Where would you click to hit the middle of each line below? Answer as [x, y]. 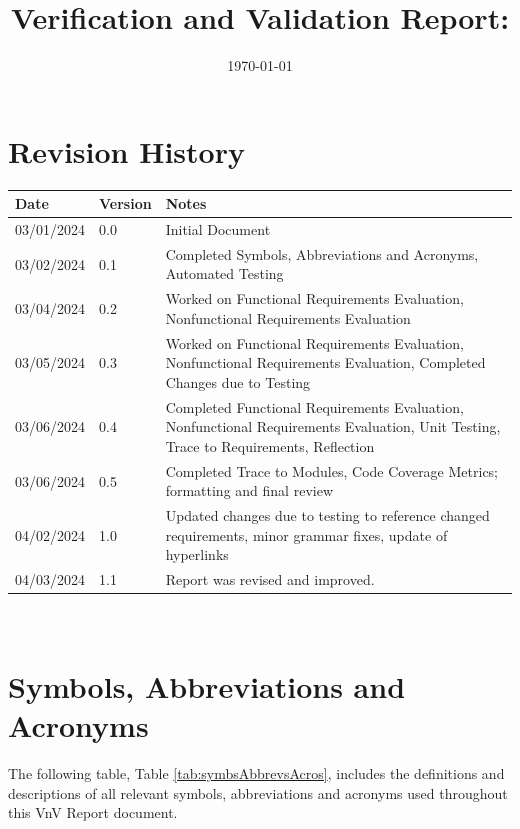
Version [125, 203]
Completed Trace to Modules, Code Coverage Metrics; [332, 470]
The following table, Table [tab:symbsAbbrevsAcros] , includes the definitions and [256, 773]
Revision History [126, 150]
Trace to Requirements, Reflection [270, 445]
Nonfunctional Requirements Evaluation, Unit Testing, [333, 426]
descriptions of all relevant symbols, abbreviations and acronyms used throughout [258, 792]
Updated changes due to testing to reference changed [327, 515]
